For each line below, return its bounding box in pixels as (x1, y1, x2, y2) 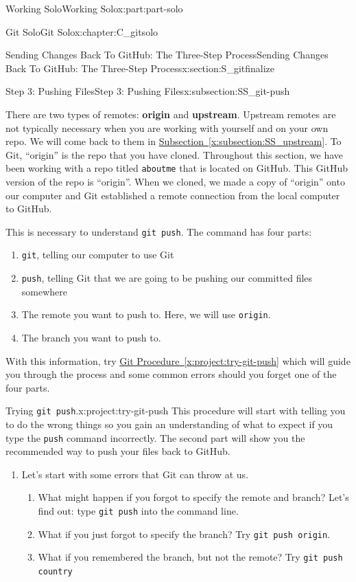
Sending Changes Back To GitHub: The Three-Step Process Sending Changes (5, 47, 329, 62)
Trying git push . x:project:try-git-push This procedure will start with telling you (5, 403, 346, 418)
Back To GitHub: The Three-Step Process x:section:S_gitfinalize (5, 60, 275, 75)
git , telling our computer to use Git (21, 247, 174, 262)
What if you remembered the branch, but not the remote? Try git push (38, 550, 343, 564)
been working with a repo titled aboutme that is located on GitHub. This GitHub (5, 161, 348, 175)
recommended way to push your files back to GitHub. (5, 444, 230, 458)
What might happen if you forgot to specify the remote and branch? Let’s (38, 490, 349, 504)
